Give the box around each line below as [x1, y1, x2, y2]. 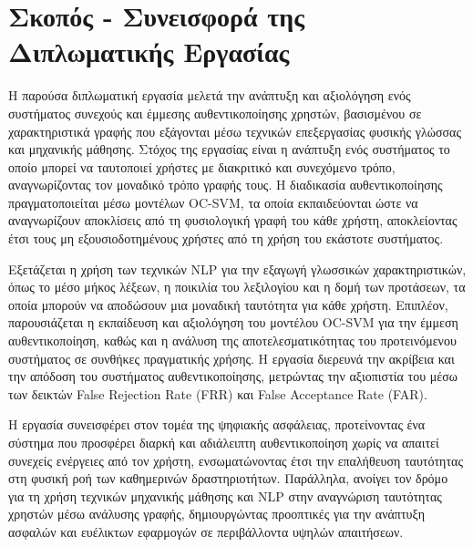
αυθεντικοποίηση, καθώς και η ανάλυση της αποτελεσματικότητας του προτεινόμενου [8, 331, 457, 350]
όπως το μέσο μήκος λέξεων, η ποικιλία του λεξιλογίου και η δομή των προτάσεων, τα [8, 277, 466, 296]
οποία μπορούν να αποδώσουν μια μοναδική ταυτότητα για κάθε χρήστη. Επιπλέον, [8, 294, 448, 314]
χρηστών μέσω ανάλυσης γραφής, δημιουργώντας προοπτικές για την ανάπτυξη [8, 504, 425, 523]
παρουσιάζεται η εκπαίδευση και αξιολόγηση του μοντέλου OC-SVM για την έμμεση [8, 313, 458, 332]
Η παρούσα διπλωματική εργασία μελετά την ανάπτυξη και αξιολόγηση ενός [8, 86, 411, 105]
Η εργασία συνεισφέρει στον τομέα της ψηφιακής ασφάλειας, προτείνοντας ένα [8, 415, 426, 434]
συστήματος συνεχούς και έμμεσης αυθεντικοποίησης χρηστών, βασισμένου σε [8, 103, 422, 122]
